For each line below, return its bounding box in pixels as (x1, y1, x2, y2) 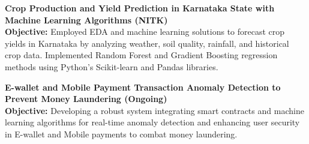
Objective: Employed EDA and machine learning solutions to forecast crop (5, 25, 285, 38)
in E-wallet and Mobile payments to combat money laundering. (5, 127, 238, 140)
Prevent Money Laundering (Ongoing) (5, 92, 167, 105)
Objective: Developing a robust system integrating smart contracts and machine (5, 104, 304, 116)
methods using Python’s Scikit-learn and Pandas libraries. (5, 60, 218, 73)
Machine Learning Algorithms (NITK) (5, 13, 168, 26)
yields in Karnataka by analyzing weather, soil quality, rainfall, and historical (5, 37, 289, 49)
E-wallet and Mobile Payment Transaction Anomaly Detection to (5, 80, 281, 93)
